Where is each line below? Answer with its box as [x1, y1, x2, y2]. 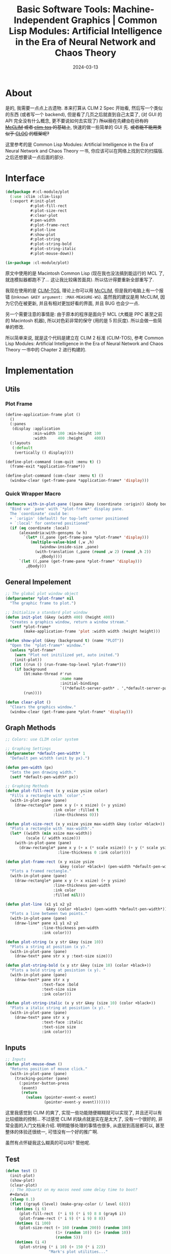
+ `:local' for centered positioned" [10, 521, 90, 526]
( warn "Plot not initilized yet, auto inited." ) [14, 652, 120, 658]
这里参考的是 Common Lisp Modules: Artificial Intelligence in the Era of [5, 141, 154, 147]
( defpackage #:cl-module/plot [5, 189, 70, 194]
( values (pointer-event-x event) [25, 1095, 97, 1100]
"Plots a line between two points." [10, 911, 88, 916]
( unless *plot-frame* [10, 648, 56, 653]
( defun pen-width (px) [5, 765, 53, 770]
